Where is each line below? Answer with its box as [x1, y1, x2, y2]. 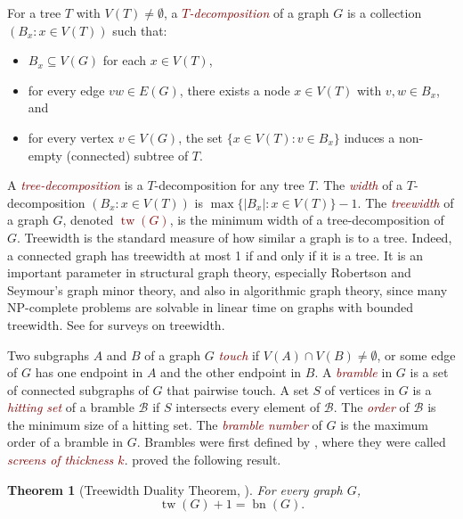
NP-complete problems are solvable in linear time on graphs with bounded [7, 298, 413, 317]
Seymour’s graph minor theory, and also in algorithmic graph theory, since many [7, 280, 448, 299]
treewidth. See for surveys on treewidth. [7, 315, 225, 334]
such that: [112, 21, 167, 39]
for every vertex [28, 128, 114, 146]
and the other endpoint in [160, 363, 302, 382]
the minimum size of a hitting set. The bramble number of [7, 415, 322, 433]
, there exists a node [179, 80, 290, 99]
